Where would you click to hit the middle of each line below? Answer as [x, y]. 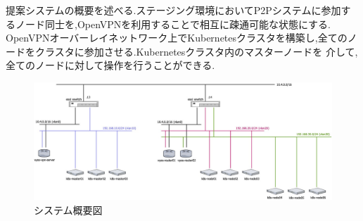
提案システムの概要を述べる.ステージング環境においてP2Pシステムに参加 [173, 10]
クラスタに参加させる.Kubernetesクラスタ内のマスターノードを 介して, [196, 51]
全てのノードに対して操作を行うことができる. [110, 65]
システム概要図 [68, 209]
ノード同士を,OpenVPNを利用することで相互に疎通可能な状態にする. [173, 24]
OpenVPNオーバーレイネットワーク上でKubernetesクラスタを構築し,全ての [177, 38]
